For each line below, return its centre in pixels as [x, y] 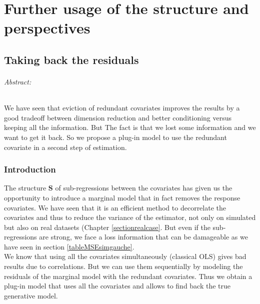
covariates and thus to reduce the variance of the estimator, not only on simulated [130, 217]
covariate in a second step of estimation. [65, 147]
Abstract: [18, 81]
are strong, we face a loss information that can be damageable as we [143, 237]
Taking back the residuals [71, 59]
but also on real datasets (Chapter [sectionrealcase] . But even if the [107, 227]
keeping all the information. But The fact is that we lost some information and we [130, 127]
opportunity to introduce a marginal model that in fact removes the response [122, 197]
